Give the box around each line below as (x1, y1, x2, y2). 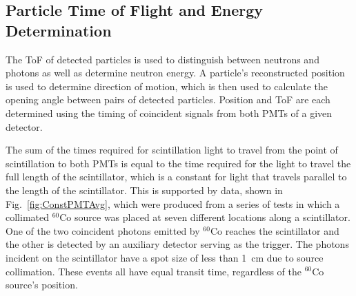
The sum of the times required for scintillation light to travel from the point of (6, 142, 338, 157)
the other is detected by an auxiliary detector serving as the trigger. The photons (6, 237, 349, 251)
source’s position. (6, 277, 78, 292)
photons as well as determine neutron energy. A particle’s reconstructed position (6, 65, 345, 80)
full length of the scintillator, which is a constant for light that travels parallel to (6, 169, 347, 184)
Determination (6, 19, 112, 41)
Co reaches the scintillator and (210, 223, 339, 237)
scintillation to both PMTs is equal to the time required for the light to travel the (6, 156, 351, 170)
